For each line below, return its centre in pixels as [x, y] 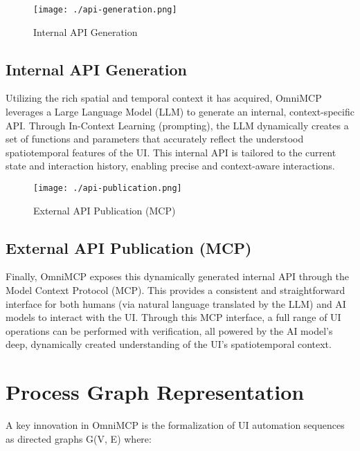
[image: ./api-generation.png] [105, 10]
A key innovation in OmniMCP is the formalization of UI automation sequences [175, 425]
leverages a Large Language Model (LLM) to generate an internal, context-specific [180, 112]
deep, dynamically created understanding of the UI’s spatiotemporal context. [169, 344]
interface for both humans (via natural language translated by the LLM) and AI [176, 303]
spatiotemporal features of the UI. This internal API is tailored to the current [171, 152]
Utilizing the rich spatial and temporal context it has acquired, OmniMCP [164, 98]
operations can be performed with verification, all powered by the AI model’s [169, 330]
